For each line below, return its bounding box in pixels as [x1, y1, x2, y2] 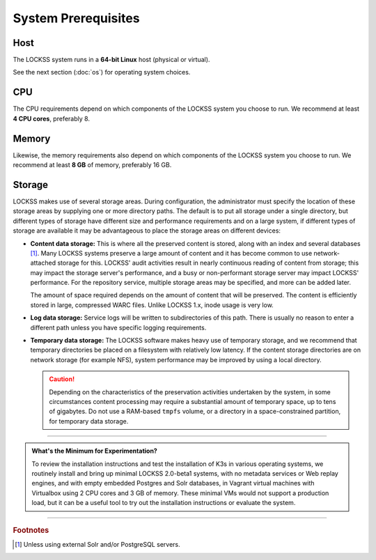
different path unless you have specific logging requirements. [30, 323, 207, 332]
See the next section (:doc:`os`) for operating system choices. [13, 68, 191, 77]
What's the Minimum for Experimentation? [31, 446, 158, 456]
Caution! [49, 375, 75, 383]
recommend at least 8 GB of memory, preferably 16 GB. [13, 161, 172, 169]
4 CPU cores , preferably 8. [13, 114, 91, 123]
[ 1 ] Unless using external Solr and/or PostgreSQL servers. [15, 540, 180, 548]
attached [30, 258, 56, 267]
